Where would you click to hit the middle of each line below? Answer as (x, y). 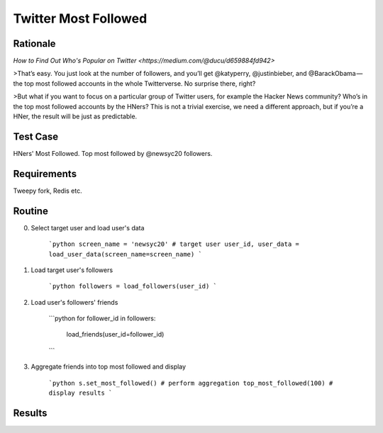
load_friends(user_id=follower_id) (115, 334)
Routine (31, 211)
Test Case (36, 136)
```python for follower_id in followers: (102, 318)
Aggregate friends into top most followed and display (109, 367)
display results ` (81, 393)
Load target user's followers (72, 270)
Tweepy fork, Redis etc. (48, 191)
